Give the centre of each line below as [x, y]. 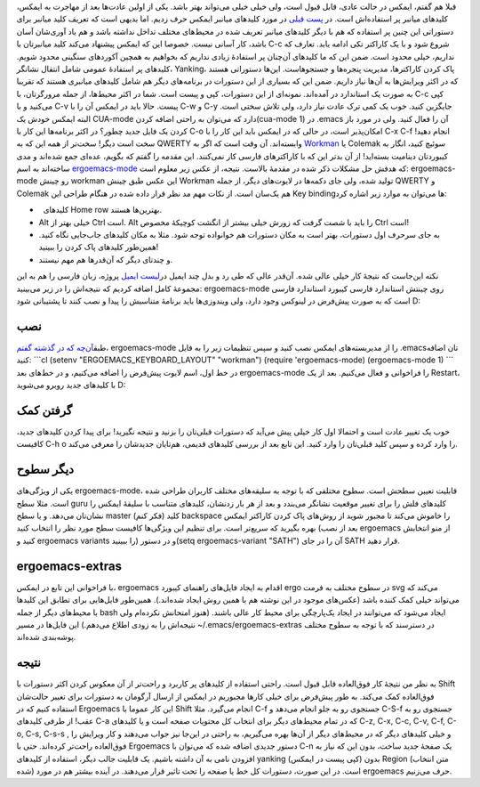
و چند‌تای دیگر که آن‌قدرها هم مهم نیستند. [106, 259]
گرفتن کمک [44, 410]
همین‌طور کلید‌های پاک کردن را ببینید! [99, 247]
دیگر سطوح [45, 470]
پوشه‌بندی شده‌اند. [46, 637]
